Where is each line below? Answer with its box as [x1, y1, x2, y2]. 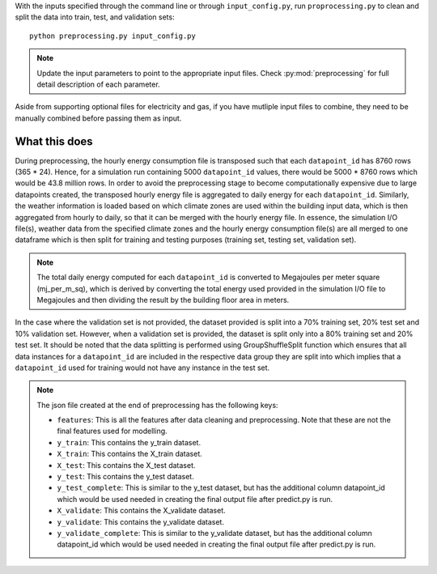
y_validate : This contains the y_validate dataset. [57, 517, 224, 526]
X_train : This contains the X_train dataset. [57, 449, 202, 459]
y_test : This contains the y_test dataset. [57, 472, 194, 482]
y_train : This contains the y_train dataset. [57, 437, 202, 447]
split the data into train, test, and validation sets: [15, 12, 175, 22]
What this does [15, 134, 93, 148]
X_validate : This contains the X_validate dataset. [57, 506, 226, 516]
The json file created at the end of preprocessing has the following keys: [36, 400, 278, 410]
